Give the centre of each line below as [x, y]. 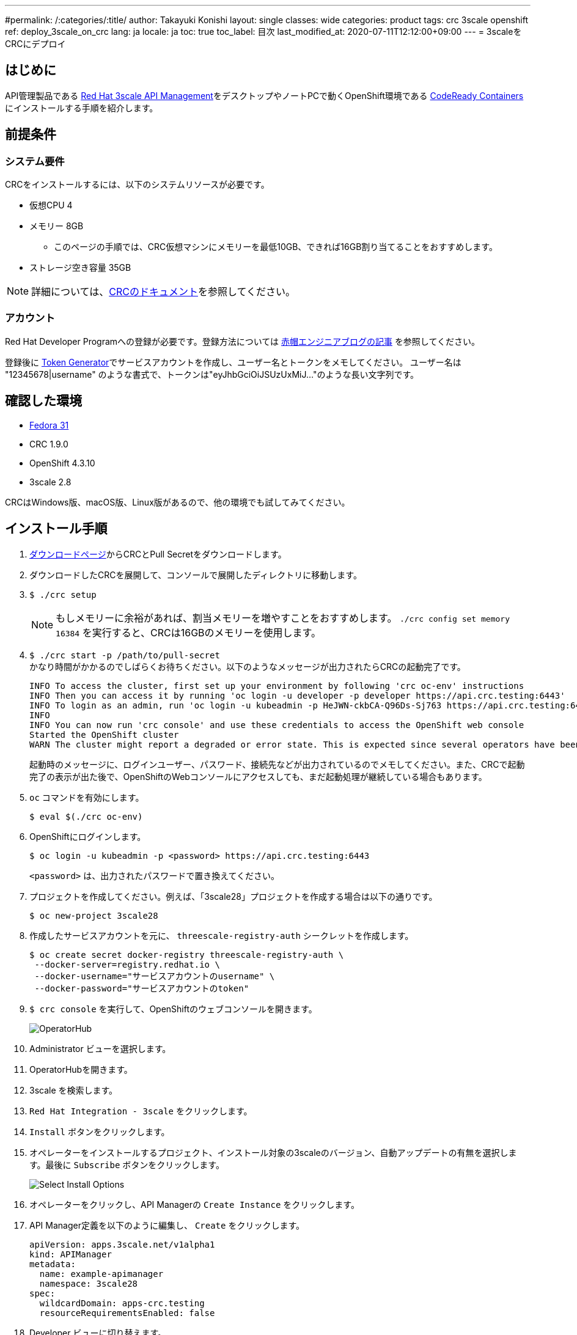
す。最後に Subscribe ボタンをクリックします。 [127, 1164]
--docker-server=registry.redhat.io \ [127, 964]
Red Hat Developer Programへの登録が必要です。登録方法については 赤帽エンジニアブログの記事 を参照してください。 [243, 341]
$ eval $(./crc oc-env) [86, 816]
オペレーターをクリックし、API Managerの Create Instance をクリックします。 [194, 1204]
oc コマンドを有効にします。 [87, 797]
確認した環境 [43, 401]
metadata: [53, 1264]
